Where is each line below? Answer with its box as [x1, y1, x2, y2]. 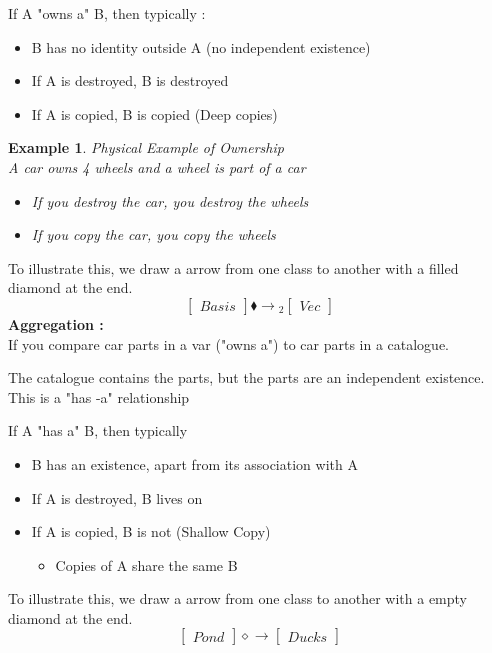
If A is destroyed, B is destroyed [31, 70, 229, 91]
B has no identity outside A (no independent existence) [31, 36, 371, 57]
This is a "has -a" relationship [8, 386, 190, 407]
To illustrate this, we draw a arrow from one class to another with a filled [8, 257, 459, 278]
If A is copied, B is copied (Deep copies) [31, 103, 278, 124]
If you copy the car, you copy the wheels [31, 224, 276, 245]
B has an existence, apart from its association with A [31, 453, 358, 474]
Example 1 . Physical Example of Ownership [8, 137, 284, 158]
